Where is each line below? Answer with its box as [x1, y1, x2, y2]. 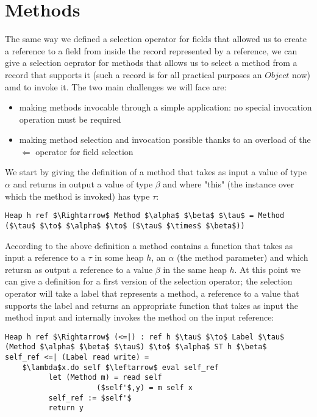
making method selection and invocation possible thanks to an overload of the [19, 133, 311, 146]
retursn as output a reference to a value [5, 263, 153, 275]
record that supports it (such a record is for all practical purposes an [5, 68, 262, 81]
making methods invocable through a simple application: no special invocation [19, 101, 312, 114]
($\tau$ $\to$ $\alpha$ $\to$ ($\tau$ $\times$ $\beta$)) [5, 221, 245, 230]
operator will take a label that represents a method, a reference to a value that [5, 286, 299, 299]
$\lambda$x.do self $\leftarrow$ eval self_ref [22, 363, 219, 372]
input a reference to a [5, 251, 85, 264]
